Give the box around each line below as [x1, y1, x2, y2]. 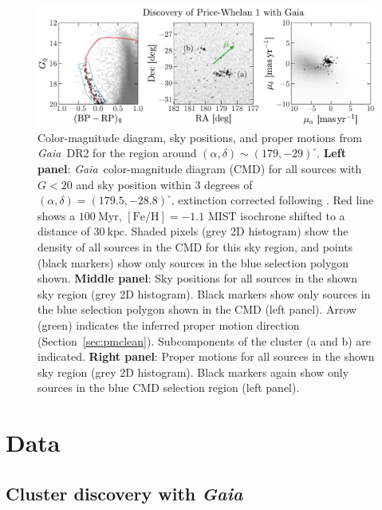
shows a [37, 207, 76, 223]
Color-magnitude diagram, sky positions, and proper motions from [37, 128, 362, 145]
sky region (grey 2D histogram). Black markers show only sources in [37, 285, 371, 302]
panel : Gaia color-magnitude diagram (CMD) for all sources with [37, 160, 362, 177]
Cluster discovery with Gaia [6, 480, 243, 505]
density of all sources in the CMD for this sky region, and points [37, 239, 353, 255]
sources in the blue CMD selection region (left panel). [37, 379, 300, 396]
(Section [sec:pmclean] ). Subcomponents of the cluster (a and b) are [37, 332, 372, 349]
